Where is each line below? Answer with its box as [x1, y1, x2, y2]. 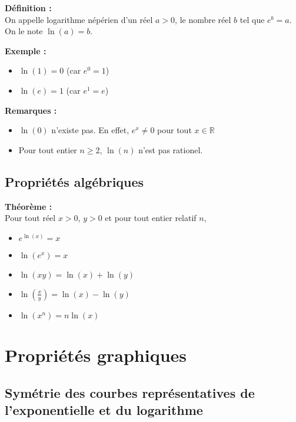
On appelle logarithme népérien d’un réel [5, 13, 153, 25]
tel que [240, 13, 265, 25]
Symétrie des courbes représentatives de [5, 383, 255, 401]
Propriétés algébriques [5, 172, 144, 190]
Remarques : [5, 104, 57, 116]
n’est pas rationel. [138, 143, 203, 156]
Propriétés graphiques [5, 342, 187, 367]
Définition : [5, 2, 52, 14]
